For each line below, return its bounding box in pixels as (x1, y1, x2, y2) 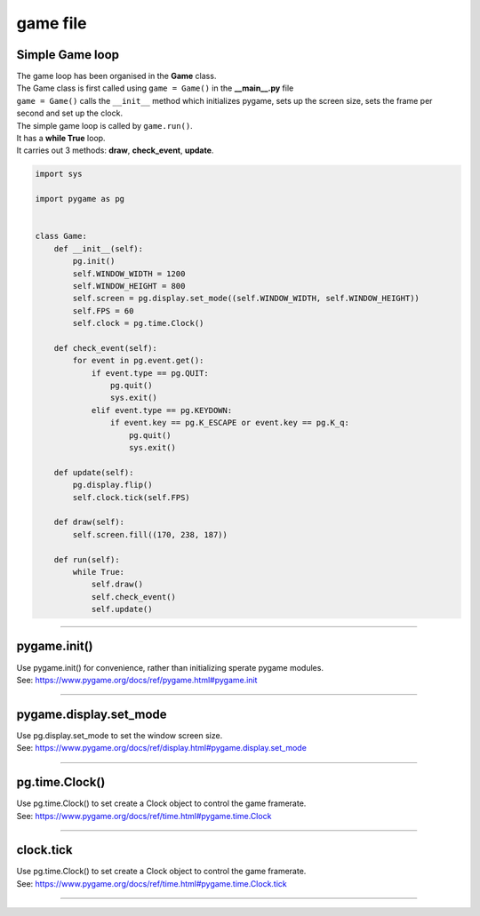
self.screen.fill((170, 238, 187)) (72, 530, 228, 539)
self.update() (91, 604, 153, 615)
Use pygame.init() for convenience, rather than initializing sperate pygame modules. (16, 662, 324, 673)
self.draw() (91, 579, 144, 590)
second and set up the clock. (16, 108, 124, 119)
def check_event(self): (53, 343, 157, 353)
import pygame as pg (35, 194, 124, 204)
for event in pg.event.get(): (72, 355, 204, 366)
